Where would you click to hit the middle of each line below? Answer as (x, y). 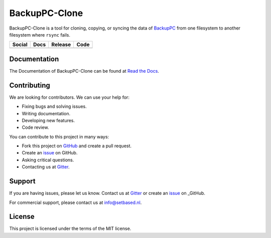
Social (20, 45)
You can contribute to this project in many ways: (59, 137)
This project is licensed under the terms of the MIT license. (70, 228)
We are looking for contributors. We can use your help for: (70, 97)
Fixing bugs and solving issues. (54, 106)
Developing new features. (48, 120)
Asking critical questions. (48, 160)
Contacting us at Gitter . (46, 167)
